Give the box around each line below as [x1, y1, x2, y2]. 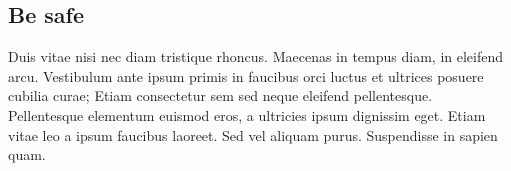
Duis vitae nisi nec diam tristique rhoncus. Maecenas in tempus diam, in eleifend [8, 46, 504, 67]
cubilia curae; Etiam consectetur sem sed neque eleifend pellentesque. [8, 85, 433, 106]
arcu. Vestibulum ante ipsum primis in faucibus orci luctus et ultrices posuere [8, 65, 484, 86]
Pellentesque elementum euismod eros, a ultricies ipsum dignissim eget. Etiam [8, 104, 486, 125]
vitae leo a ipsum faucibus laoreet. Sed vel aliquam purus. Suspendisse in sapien [8, 124, 498, 145]
